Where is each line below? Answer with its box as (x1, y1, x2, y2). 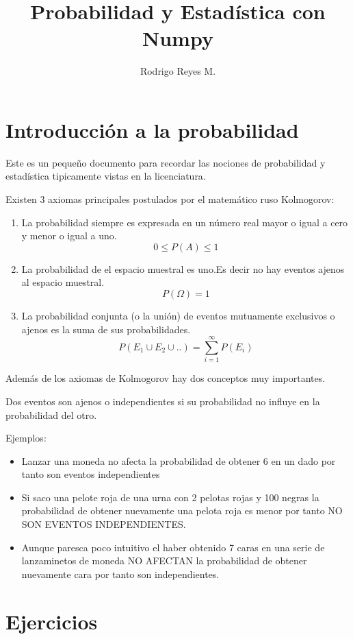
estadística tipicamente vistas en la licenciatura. (5, 169, 206, 183)
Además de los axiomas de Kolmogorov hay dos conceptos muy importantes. (5, 371, 326, 385)
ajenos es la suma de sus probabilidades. (21, 322, 191, 336)
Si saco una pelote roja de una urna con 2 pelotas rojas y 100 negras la (21, 490, 319, 504)
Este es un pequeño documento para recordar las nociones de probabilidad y (5, 155, 326, 169)
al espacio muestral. (21, 275, 105, 289)
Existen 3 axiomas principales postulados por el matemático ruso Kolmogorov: (5, 192, 335, 206)
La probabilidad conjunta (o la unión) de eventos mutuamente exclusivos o (21, 309, 335, 322)
